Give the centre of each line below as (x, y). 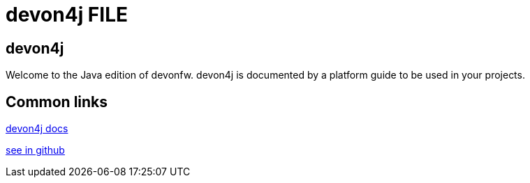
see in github (35, 150)
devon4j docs (37, 129)
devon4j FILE (67, 15)
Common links (57, 102)
